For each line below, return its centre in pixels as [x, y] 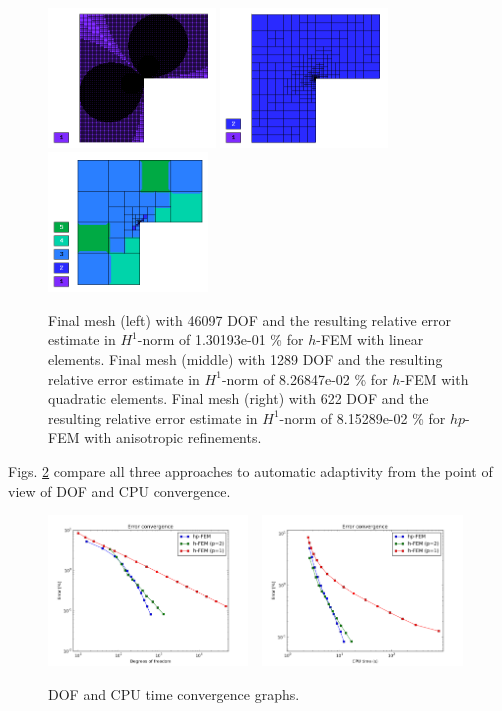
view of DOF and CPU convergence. [119, 490]
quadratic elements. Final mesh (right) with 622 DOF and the [238, 398]
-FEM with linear [370, 339]
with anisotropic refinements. [173, 437]
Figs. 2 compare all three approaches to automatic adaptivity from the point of [250, 471]
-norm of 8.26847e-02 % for [304, 378]
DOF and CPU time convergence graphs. [174, 693]
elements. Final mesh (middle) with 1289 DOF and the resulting [245, 359]
